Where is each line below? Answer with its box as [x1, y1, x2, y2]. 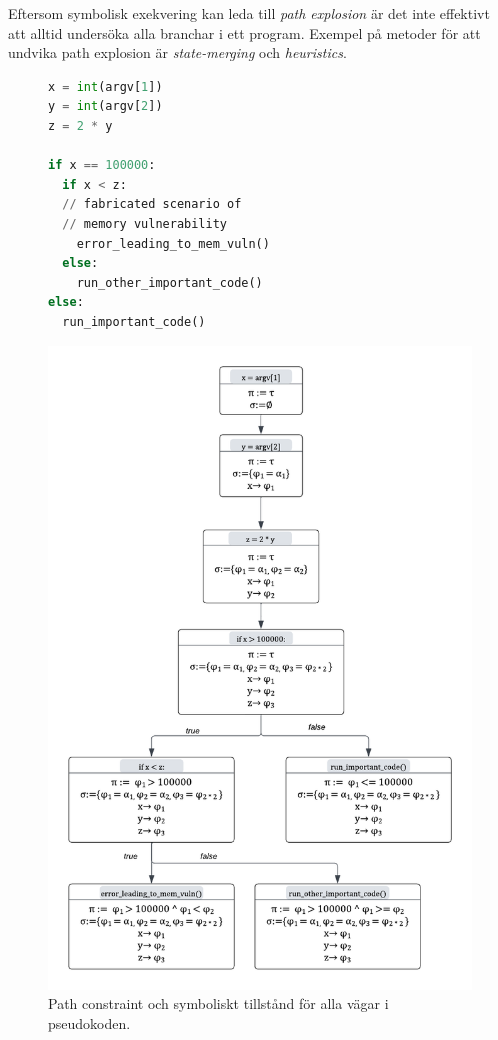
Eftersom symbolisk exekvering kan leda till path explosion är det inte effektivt [8, 3, 490, 23]
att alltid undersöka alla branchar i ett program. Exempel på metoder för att [8, 22, 481, 43]
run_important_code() [62, 314, 206, 329]
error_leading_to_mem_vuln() [76, 236, 270, 251]
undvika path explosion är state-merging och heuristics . [8, 42, 347, 63]
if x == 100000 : [48, 158, 156, 173]
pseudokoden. [48, 1012, 131, 1033]
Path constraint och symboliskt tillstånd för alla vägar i [48, 993, 389, 1014]
